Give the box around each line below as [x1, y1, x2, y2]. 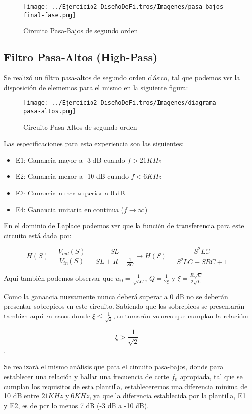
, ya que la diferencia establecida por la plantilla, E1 [89, 390, 246, 401]
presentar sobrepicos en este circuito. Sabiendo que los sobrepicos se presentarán [4, 301, 245, 311]
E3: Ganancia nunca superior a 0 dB [15, 187, 125, 197]
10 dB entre [4, 390, 39, 401]
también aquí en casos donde [4, 310, 90, 320]
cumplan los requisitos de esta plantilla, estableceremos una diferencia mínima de [4, 381, 248, 391]
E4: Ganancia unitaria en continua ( [15, 204, 124, 214]
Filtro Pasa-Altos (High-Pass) [4, 49, 158, 65]
